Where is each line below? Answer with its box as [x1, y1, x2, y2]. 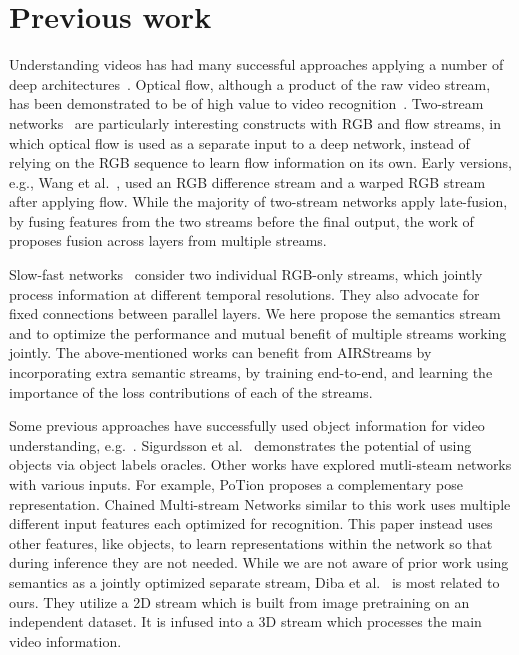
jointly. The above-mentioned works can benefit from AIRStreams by [9, 342, 432, 363]
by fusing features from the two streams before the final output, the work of [9, 210, 474, 231]
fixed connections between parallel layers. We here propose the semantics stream [9, 303, 501, 324]
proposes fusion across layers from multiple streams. [9, 230, 327, 251]
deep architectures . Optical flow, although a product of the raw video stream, [9, 73, 491, 94]
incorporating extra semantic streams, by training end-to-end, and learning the [9, 362, 493, 383]
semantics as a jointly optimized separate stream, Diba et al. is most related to [9, 571, 500, 592]
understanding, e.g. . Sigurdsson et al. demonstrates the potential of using [9, 434, 472, 455]
